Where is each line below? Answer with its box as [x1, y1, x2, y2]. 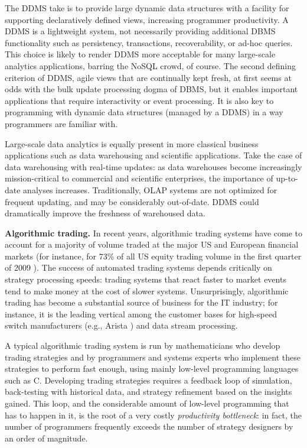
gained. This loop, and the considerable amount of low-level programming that [5, 397, 289, 409]
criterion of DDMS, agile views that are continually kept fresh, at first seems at [5, 71, 292, 83]
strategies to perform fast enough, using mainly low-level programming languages [5, 362, 299, 375]
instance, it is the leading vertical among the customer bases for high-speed [5, 307, 277, 320]
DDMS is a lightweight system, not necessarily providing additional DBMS [5, 25, 276, 37]
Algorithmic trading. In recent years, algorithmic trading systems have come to [5, 226, 302, 239]
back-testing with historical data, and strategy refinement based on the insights [5, 385, 292, 398]
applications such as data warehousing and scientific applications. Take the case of [5, 149, 302, 161]
